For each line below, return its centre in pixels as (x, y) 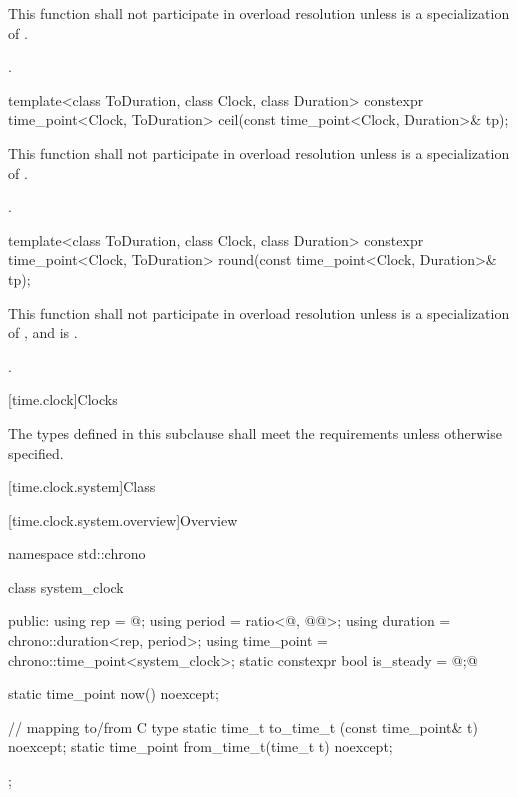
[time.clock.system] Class (82, 486)
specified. (36, 452)
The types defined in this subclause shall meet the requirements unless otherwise (255, 432)
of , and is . (43, 332)
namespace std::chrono (77, 553)
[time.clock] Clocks (63, 399)
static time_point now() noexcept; (113, 693)
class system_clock (66, 586)
